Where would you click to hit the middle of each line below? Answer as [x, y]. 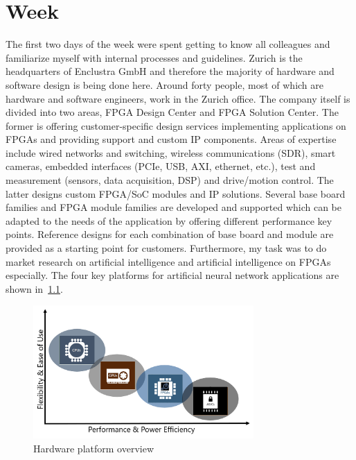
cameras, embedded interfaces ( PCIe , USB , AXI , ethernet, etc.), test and [161, 166]
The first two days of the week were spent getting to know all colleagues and [168, 44]
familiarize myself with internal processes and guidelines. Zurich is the [154, 57]
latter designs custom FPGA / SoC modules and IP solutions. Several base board [176, 193]
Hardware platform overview [94, 448]
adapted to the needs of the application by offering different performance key [169, 220]
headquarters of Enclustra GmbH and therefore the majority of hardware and [170, 71]
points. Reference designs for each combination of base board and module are [170, 234]
